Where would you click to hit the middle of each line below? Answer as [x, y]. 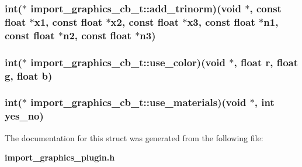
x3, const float [221, 21]
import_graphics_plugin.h [60, 157]
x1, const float [68, 21]
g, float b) [29, 75]
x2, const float [145, 21]
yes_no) [24, 116]
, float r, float [266, 62]
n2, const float [97, 35]
